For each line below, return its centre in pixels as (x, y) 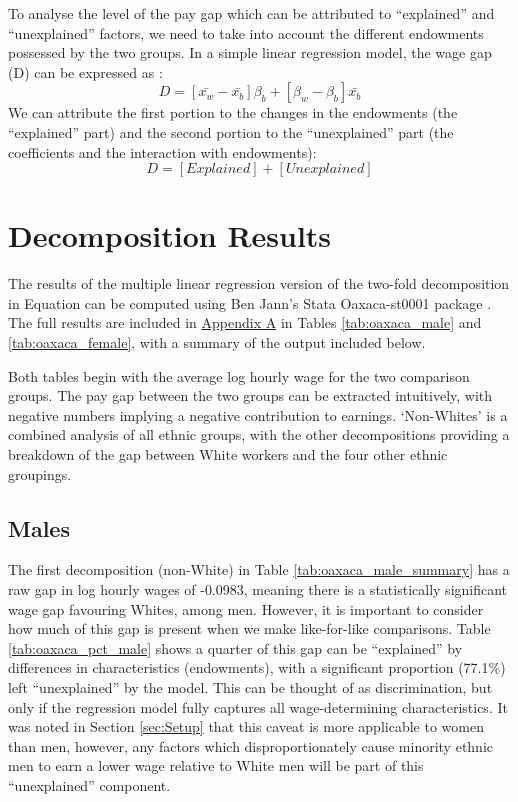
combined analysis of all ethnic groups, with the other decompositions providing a (259, 434)
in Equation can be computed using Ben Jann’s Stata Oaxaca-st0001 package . (250, 302)
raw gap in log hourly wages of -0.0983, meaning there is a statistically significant (258, 589)
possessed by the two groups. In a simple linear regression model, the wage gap (250, 52)
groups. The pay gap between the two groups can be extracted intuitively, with (250, 395)
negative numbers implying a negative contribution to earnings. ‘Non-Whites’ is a (258, 414)
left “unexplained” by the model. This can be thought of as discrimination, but (250, 686)
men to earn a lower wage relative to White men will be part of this (216, 765)
